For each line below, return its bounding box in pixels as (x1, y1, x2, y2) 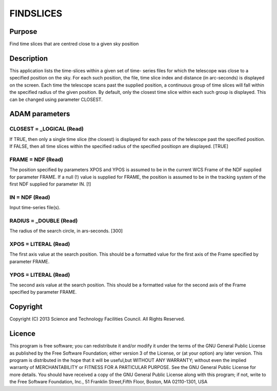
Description (9, 54, 48, 63)
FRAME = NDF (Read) (9, 156, 64, 163)
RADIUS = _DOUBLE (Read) (9, 217, 78, 224)
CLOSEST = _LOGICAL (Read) (9, 126, 84, 133)
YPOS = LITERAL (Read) (9, 271, 70, 278)
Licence (9, 330, 36, 338)
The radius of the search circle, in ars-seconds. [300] (9, 228, 123, 234)
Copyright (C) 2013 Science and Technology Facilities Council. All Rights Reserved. (9, 316, 185, 322)
